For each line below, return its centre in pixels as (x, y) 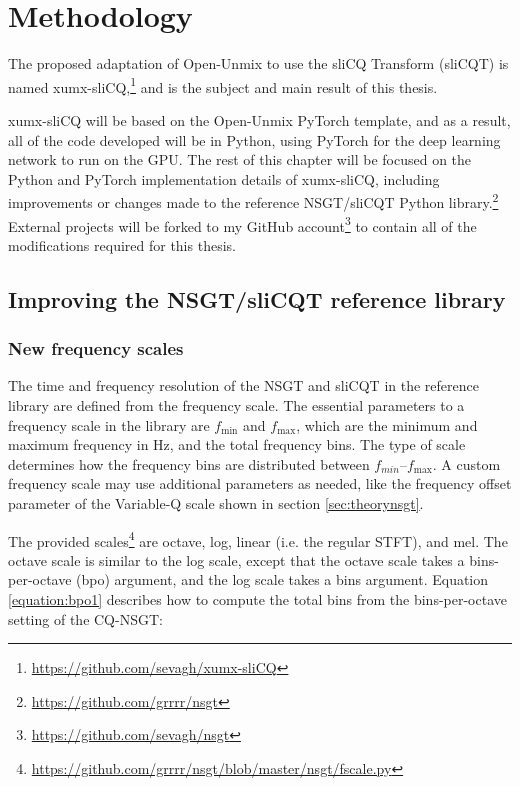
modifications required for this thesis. (122, 244)
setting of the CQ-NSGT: (85, 618)
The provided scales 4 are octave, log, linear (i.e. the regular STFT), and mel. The (258, 539)
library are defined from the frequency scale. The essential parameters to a (236, 405)
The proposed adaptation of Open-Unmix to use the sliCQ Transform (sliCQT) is (258, 63)
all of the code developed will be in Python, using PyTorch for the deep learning (254, 139)
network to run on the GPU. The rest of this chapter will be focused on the (240, 159)
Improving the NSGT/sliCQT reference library (257, 298)
